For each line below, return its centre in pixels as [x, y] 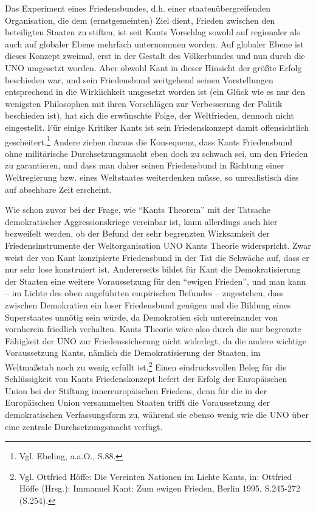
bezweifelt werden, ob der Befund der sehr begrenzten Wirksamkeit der [137, 233]
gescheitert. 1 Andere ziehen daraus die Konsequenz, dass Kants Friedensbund [149, 141]
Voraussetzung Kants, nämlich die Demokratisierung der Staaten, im [133, 353]
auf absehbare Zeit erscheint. [58, 189]
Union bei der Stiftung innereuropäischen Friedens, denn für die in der [136, 390]
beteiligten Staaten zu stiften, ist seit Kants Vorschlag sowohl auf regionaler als [153, 32]
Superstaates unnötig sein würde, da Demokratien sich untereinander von [142, 317]
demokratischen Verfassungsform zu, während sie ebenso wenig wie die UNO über [157, 414]
